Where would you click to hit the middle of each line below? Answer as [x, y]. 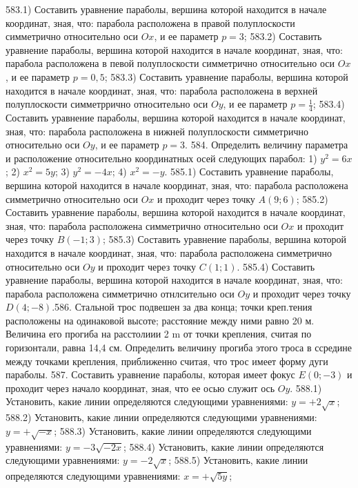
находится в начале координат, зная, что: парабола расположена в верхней [162, 90]
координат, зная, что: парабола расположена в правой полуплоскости [150, 22]
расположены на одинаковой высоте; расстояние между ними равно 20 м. [160, 320]
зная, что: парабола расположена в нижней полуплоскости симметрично [157, 131]
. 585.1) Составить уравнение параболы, [249, 172]
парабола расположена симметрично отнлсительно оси [120, 293]
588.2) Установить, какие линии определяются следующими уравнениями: [161, 417]
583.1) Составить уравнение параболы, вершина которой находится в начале [166, 9]
